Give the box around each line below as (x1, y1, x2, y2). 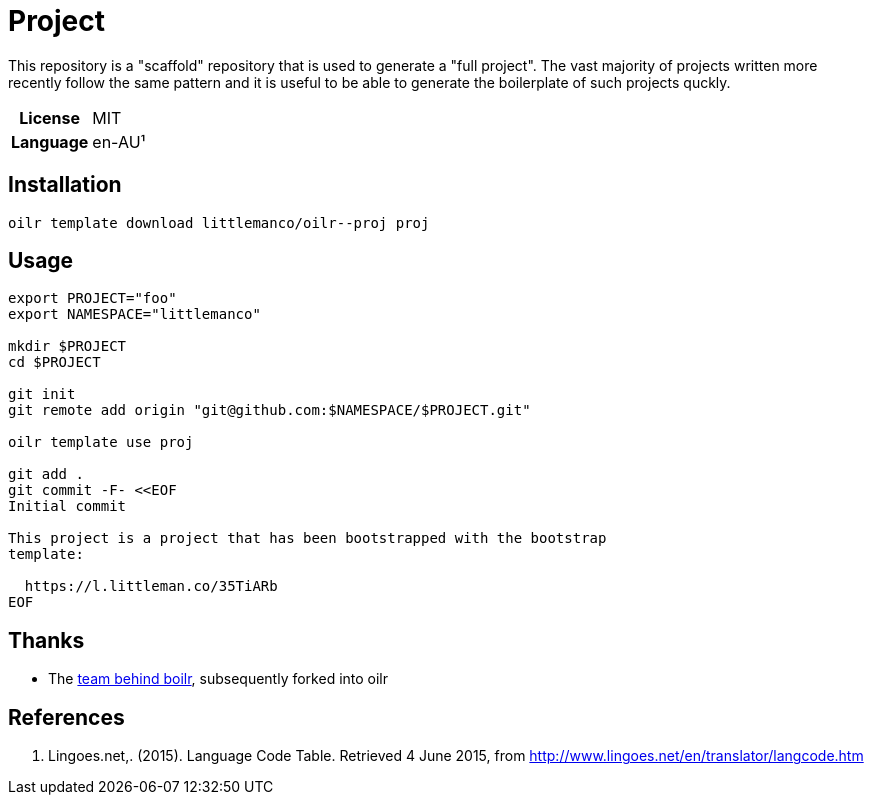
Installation (8, 172, 122, 198)
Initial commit (8, 498, 127, 515)
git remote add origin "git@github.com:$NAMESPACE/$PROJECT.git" (8, 402, 531, 419)
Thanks (8, 627, 85, 653)
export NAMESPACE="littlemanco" (8, 306, 261, 323)
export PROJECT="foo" (8, 290, 177, 307)
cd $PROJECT (8, 354, 101, 371)
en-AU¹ (92, 131, 146, 152)
